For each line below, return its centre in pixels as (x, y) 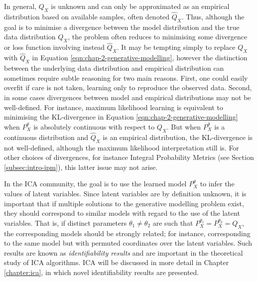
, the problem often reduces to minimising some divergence (158, 37)
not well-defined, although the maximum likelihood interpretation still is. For (122, 147)
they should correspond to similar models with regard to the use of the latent (122, 213)
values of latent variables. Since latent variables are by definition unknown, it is (125, 193)
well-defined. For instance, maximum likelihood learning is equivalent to (114, 107)
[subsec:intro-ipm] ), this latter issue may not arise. (81, 167)
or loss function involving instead (55, 47)
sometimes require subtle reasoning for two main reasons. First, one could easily (126, 77)
